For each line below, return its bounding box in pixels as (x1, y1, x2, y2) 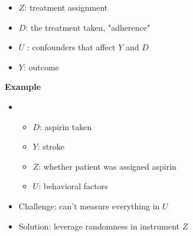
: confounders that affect (27, 41, 116, 53)
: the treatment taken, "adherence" (25, 21, 151, 33)
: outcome (23, 60, 59, 73)
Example (5, 80, 41, 93)
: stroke (37, 140, 64, 153)
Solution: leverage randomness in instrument (18, 219, 179, 232)
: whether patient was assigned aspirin (38, 160, 176, 172)
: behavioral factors (38, 180, 108, 192)
